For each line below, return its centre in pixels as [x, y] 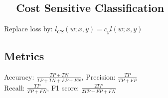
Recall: [14, 87]
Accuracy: [19, 76]
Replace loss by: [28, 29]
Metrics [24, 56]
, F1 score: [63, 87]
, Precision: [98, 76]
